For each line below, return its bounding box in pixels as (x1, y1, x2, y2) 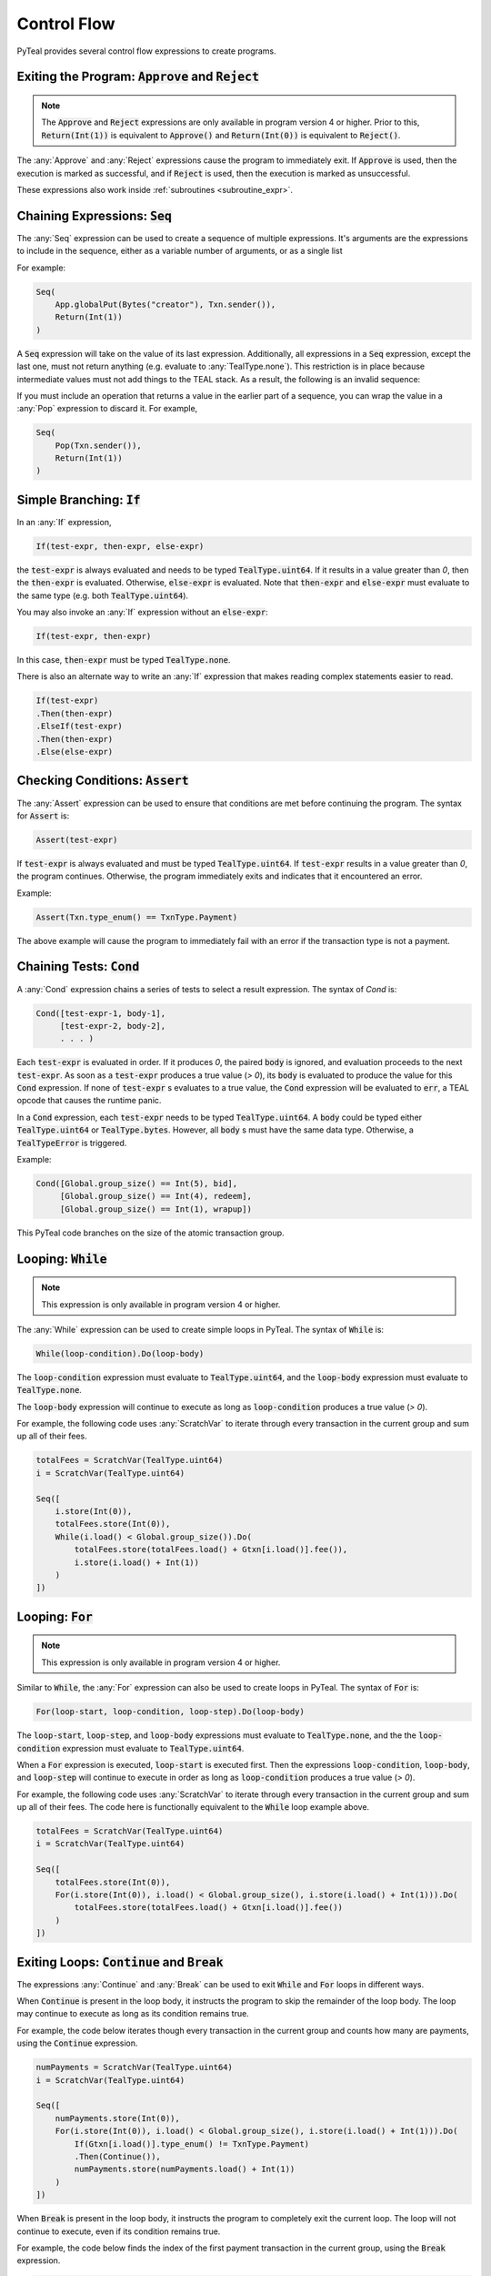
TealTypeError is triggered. (16, 1137, 127, 1148)
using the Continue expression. (16, 2037, 138, 2048)
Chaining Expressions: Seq (16, 208, 173, 223)
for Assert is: (16, 810, 70, 821)
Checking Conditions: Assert (16, 773, 190, 788)
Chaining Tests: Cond (16, 959, 140, 974)
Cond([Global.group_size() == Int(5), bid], (35, 1178, 238, 1188)
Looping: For (16, 1609, 93, 1624)
